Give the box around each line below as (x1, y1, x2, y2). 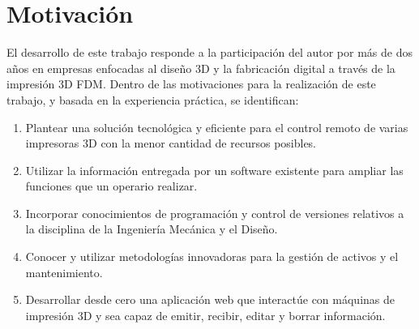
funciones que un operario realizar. (25, 177, 198, 194)
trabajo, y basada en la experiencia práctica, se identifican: (6, 91, 299, 108)
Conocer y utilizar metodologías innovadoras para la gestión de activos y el (25, 248, 399, 265)
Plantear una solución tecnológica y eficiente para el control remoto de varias (25, 118, 408, 135)
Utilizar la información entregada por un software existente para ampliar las (25, 161, 404, 178)
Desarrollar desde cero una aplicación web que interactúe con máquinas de (25, 291, 395, 308)
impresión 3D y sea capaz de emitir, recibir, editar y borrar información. (25, 306, 386, 323)
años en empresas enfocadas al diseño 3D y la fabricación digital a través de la (6, 59, 395, 76)
